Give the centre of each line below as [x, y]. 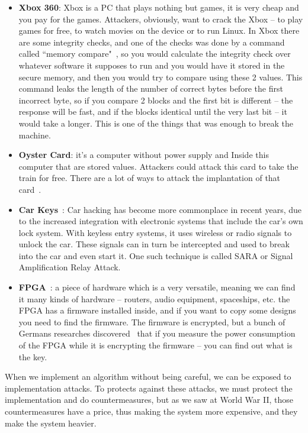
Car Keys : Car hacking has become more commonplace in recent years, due [160, 209]
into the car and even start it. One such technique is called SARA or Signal [156, 255]
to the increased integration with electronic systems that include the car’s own [161, 221]
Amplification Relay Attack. [70, 267]
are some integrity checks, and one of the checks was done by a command [152, 42]
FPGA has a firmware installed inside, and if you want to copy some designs [157, 310]
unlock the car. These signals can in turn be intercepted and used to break [154, 244]
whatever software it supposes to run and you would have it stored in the [152, 65]
